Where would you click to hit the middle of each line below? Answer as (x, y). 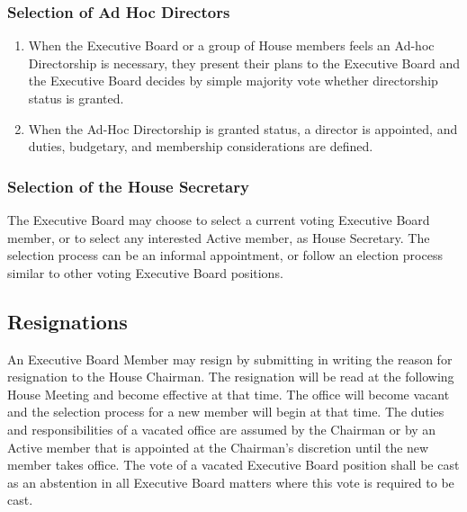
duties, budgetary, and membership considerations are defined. (201, 146)
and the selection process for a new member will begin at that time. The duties (226, 412)
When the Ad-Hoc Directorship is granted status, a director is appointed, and (243, 128)
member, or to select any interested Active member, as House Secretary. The (219, 237)
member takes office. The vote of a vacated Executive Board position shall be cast (233, 465)
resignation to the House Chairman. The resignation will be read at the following (231, 377)
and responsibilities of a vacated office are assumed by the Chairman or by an (222, 429)
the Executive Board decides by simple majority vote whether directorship (233, 81)
